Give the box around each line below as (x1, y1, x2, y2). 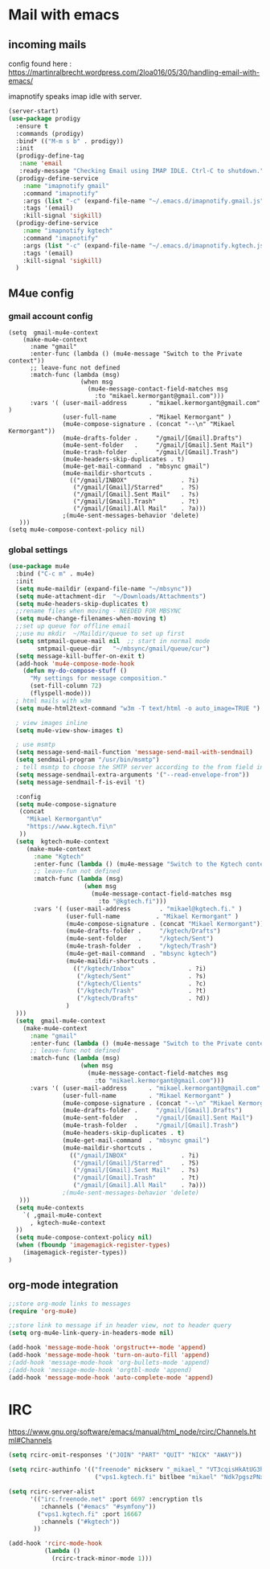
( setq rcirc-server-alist (8, 1488, 95, 1496)
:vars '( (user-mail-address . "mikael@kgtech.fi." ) (33, 904, 243, 913)
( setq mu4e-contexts (15, 1203, 84, 1211)
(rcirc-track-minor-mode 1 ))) (51, 1555, 153, 1563)
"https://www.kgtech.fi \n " (26, 822, 117, 831)
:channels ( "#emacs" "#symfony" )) (40, 1502, 157, 1510)
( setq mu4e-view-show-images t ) (15, 726, 125, 735)
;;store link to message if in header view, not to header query (8, 1321, 231, 1329)
